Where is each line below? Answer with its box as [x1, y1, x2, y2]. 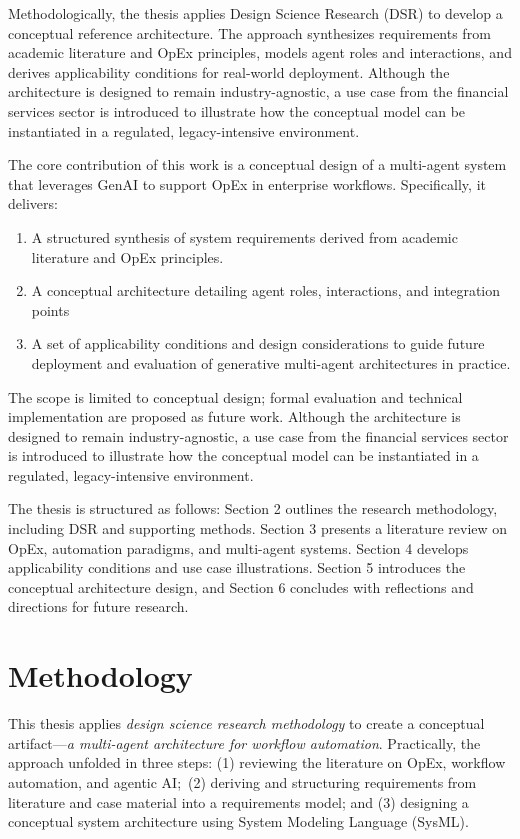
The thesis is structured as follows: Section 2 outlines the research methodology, [8, 498, 498, 519]
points [31, 299, 70, 320]
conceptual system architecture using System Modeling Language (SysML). [8, 811, 469, 832]
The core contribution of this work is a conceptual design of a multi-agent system [8, 154, 507, 175]
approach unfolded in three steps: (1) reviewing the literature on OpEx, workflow [8, 752, 506, 773]
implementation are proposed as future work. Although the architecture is [8, 406, 461, 427]
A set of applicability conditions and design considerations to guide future [31, 333, 485, 354]
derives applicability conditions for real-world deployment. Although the [8, 61, 450, 82]
